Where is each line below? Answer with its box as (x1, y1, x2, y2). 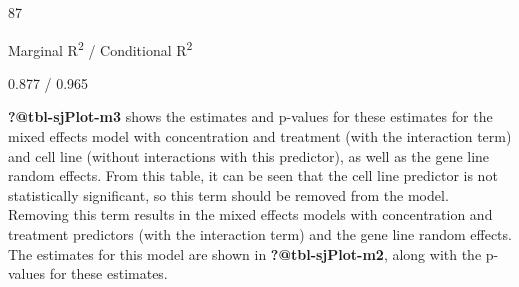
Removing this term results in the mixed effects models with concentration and (8, 204, 493, 225)
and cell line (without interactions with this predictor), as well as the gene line (8, 145, 490, 166)
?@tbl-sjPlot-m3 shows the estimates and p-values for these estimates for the (8, 106, 493, 127)
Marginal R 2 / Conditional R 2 (8, 36, 193, 60)
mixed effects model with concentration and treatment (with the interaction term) (8, 126, 512, 147)
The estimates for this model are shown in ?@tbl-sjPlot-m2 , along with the (8, 243, 482, 264)
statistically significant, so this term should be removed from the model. (8, 184, 449, 205)
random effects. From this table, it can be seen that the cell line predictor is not (8, 165, 498, 186)
